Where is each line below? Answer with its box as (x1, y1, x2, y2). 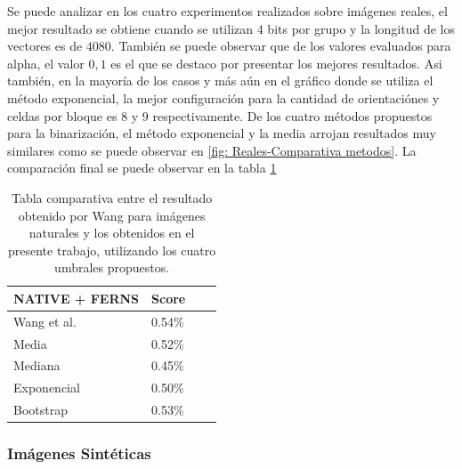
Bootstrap (13, 400, 68, 419)
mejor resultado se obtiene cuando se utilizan (7, 19, 254, 37)
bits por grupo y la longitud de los (267, 19, 456, 37)
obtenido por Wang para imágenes (18, 206, 206, 224)
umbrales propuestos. (54, 258, 170, 277)
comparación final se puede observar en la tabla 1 (7, 158, 277, 177)
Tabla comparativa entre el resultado (11, 188, 213, 206)
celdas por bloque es (7, 106, 118, 125)
